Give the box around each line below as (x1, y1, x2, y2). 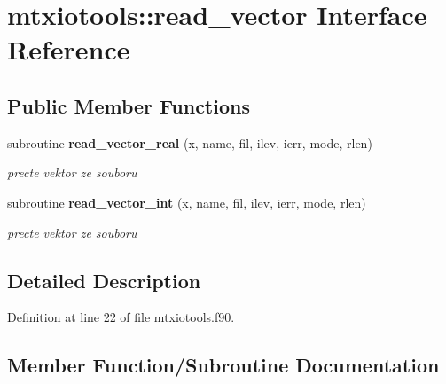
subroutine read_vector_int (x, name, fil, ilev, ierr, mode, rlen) (7, 192, 366, 211)
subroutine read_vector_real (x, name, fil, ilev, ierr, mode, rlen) (7, 133, 372, 152)
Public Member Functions (7, 91, 250, 119)
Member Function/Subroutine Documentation (7, 351, 440, 379)
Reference (7, 31, 130, 67)
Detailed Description (7, 266, 201, 294)
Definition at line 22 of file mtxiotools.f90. (7, 308, 235, 326)
